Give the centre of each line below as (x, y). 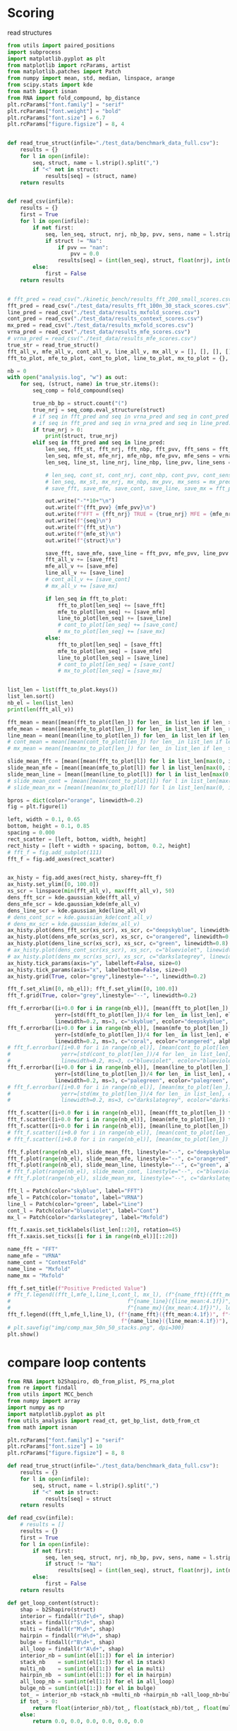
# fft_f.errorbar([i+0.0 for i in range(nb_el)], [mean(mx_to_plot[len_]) (120, 1087)
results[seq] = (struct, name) (91, 176)
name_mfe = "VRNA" (34, 1256)
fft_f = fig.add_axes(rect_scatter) (61, 859)
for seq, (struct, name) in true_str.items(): (90, 384)
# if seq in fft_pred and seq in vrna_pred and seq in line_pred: (132, 423)
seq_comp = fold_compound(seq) (79, 391)
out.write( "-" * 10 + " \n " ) (80, 501)
